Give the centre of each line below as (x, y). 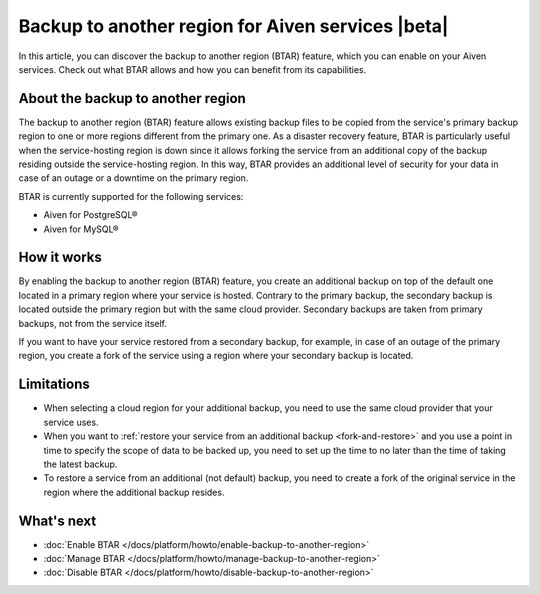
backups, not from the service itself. (93, 323)
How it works (60, 257)
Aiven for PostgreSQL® (91, 215)
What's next (57, 520)
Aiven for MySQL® (81, 229)
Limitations (54, 384)
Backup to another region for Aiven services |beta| (233, 26)
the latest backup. (80, 464)
